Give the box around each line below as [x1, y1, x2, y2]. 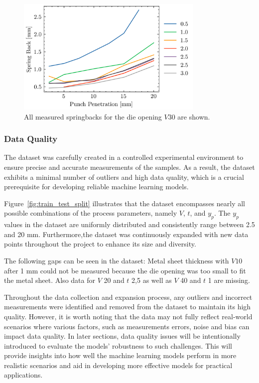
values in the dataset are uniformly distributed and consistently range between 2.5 [4, 219, 255, 230]
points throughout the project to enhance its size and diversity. [4, 239, 196, 249]
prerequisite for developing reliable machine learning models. [4, 181, 189, 192]
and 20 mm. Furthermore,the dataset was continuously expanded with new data [4, 229, 249, 239]
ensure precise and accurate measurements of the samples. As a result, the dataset [4, 161, 255, 172]
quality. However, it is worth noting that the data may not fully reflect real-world [4, 311, 253, 321]
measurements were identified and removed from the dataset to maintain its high [4, 301, 251, 312]
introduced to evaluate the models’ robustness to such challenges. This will [4, 340, 232, 351]
